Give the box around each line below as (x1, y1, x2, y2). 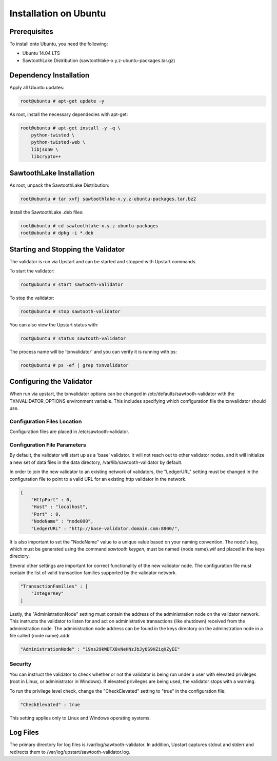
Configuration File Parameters (9, 441, 87, 448)
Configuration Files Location (9, 418, 82, 425)
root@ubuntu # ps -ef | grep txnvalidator (20, 362, 129, 368)
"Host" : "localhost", (31, 504, 88, 510)
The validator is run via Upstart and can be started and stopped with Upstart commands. (9, 258, 197, 264)
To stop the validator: (9, 295, 54, 301)
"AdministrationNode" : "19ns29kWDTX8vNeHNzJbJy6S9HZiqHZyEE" (20, 647, 180, 652)
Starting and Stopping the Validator (9, 245, 125, 253)
